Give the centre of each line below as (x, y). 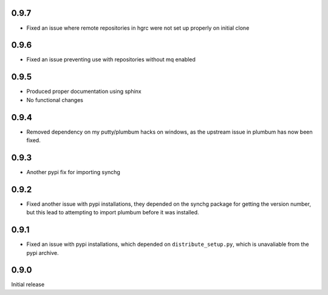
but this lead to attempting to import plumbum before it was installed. (113, 212)
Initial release (28, 285)
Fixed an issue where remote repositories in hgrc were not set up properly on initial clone (138, 28)
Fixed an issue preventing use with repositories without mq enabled (111, 59)
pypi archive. (43, 253)
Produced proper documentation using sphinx (84, 92)
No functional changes (55, 100)
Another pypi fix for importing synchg (73, 172)
